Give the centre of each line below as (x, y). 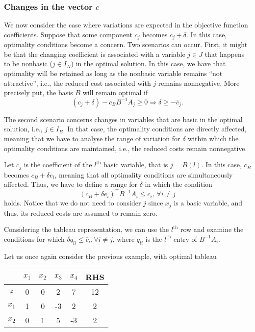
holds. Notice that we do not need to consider (73, 203)
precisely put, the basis (38, 92)
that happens (225, 54)
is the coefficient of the (58, 165)
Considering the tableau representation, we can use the (87, 229)
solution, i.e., (23, 129)
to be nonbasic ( (28, 64)
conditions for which (34, 239)
